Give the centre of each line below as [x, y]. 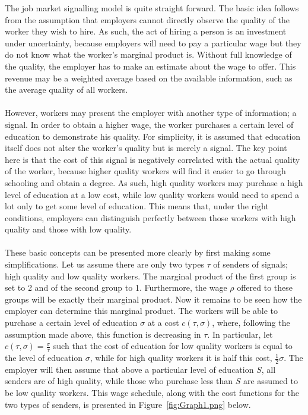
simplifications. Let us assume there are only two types [104, 264]
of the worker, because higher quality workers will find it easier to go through [145, 171]
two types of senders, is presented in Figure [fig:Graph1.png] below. [128, 404]
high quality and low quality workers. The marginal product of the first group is [150, 276]
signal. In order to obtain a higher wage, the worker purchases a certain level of [149, 124]
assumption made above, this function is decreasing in [103, 334]
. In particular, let [240, 334]
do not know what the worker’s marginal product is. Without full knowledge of [148, 54]
